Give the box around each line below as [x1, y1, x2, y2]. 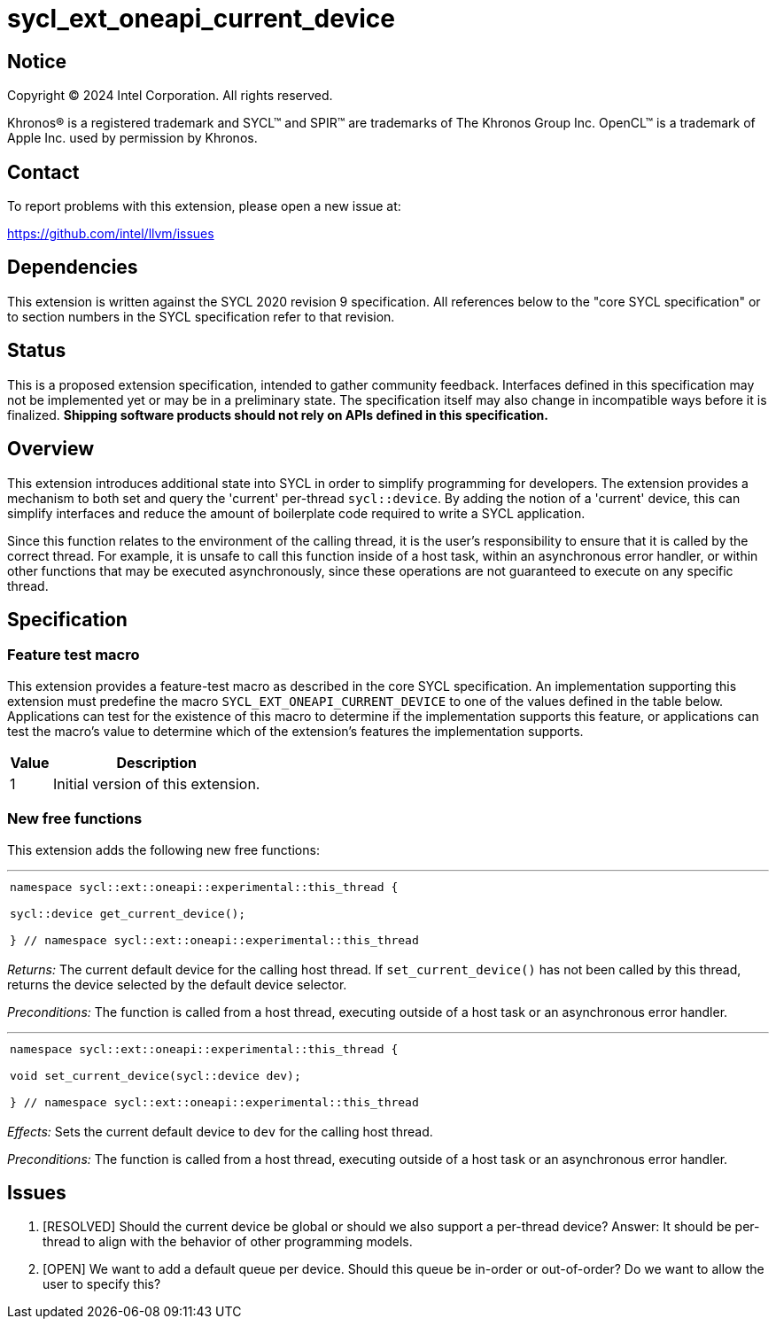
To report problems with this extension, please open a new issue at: [7, 198, 401, 214]
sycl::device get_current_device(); [10, 906, 246, 920]
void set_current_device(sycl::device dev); [10, 1068, 301, 1082]
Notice [7, 50, 67, 73]
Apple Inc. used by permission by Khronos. [7, 130, 258, 146]
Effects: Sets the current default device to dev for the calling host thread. [7, 1123, 433, 1139]
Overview [7, 438, 95, 461]
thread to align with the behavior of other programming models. [43, 1234, 413, 1250]
